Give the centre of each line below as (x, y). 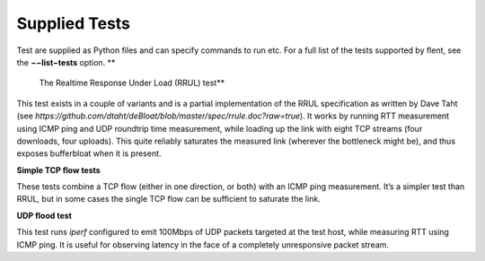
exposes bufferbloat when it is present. (89, 153)
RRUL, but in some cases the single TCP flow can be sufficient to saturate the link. (168, 199)
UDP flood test (44, 215)
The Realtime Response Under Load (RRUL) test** (132, 83)
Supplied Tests (73, 23)
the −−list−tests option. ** (66, 62)
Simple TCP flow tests (58, 170)
